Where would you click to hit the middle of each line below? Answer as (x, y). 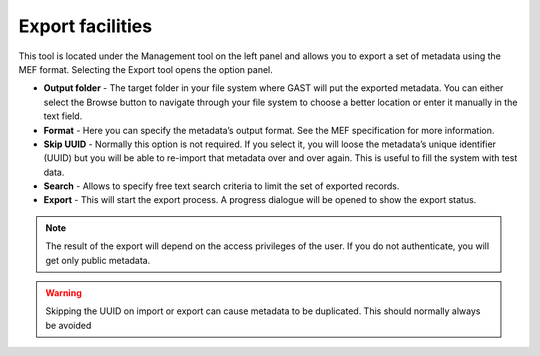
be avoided (68, 325)
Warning (63, 293)
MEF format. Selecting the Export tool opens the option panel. (146, 69)
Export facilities (85, 26)
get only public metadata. (98, 260)
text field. (63, 116)
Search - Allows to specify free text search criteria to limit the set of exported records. (221, 186)
